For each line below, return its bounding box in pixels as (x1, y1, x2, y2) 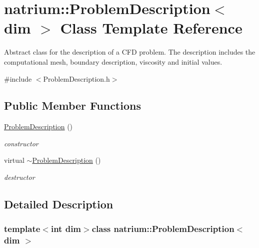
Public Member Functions (4, 98, 141, 113)
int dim (50, 222, 81, 235)
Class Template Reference (60, 18, 242, 38)
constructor (4, 138, 38, 148)
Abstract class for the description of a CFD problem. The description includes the (4, 47, 255, 57)
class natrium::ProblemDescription (91, 222, 234, 235)
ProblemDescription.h (43, 73, 110, 84)
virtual (4, 155, 24, 165)
